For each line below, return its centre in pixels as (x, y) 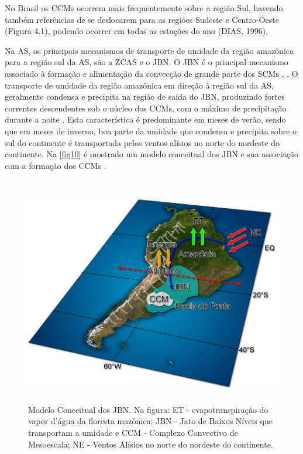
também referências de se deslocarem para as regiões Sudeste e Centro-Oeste (142, 19)
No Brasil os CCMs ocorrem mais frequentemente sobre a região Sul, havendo (144, 8)
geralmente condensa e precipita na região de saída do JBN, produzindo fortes (145, 96)
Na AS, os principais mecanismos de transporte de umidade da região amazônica (149, 50)
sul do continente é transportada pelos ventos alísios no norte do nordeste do (142, 142)
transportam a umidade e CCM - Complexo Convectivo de (133, 433)
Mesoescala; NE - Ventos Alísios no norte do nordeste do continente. (151, 444)
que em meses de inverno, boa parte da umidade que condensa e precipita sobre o (151, 131)
